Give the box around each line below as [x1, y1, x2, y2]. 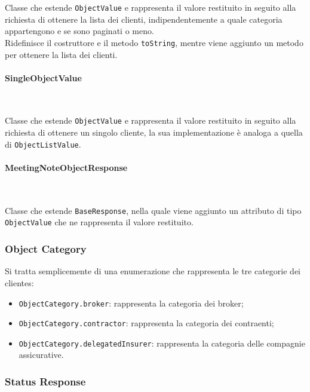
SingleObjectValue [5, 71, 82, 84]
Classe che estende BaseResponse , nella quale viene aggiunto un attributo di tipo [5, 204, 302, 216]
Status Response [5, 373, 86, 388]
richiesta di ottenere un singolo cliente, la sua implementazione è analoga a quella [5, 126, 303, 139]
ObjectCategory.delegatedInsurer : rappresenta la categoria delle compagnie [19, 336, 305, 349]
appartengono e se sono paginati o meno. [5, 24, 154, 37]
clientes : [5, 276, 34, 289]
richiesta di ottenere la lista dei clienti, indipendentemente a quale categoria [5, 13, 283, 25]
